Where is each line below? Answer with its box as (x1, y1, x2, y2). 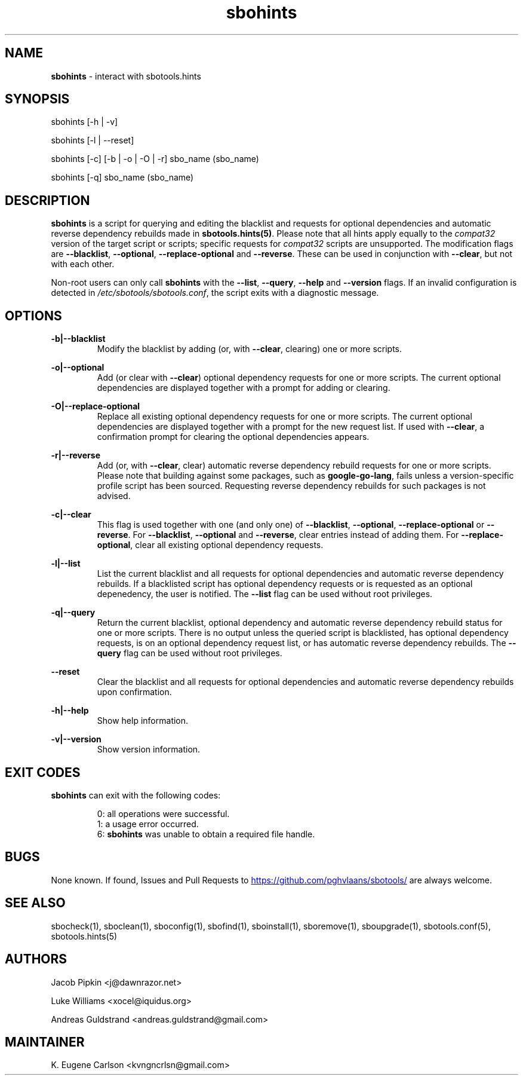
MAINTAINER (5, 1034, 85, 1050)
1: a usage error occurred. (97, 818, 199, 829)
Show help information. (97, 715, 189, 726)
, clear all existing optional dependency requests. (130, 540, 324, 550)
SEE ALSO (5, 895, 66, 911)
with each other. (51, 259, 115, 270)
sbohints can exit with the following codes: (51, 790, 221, 800)
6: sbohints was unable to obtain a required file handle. (97, 828, 315, 839)
